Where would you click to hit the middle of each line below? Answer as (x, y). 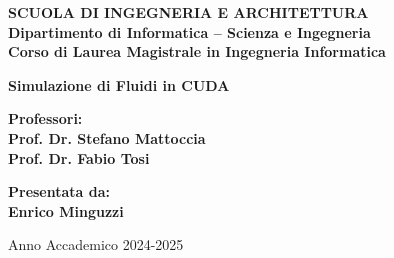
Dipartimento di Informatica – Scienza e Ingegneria (189, 31)
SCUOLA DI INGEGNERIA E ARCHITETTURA (188, 12)
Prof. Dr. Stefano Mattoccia (107, 137)
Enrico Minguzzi (66, 210)
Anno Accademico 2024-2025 (96, 244)
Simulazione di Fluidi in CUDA (119, 84)
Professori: (45, 118)
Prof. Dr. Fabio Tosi (79, 157)
